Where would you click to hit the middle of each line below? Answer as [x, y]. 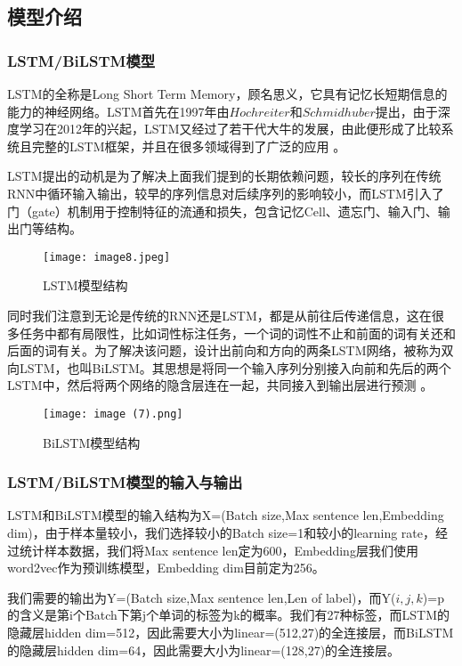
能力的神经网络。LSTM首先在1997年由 [118, 111]
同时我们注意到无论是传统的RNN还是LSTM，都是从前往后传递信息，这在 [219, 315]
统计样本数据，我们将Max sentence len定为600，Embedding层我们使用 [219, 550]
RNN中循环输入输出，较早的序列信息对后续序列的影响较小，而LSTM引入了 [226, 193]
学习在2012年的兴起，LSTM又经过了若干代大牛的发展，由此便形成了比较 [230, 129]
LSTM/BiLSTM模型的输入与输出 [125, 482]
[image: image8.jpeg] [107, 257]
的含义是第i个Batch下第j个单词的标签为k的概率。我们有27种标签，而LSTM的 [229, 615]
